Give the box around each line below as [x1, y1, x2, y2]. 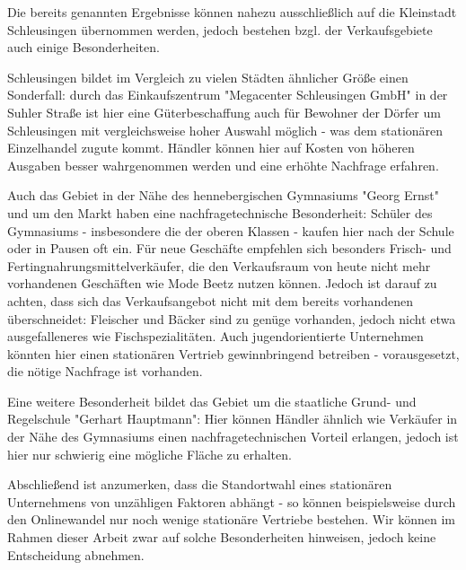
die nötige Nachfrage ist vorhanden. [7, 362, 203, 381]
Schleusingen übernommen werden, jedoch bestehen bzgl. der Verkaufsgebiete [7, 20, 433, 39]
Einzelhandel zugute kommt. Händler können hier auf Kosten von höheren [7, 138, 415, 157]
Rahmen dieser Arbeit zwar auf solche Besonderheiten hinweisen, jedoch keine [7, 528, 436, 547]
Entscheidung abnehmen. [7, 545, 145, 564]
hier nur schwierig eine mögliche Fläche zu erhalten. [7, 444, 292, 463]
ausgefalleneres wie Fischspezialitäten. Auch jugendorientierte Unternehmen [7, 327, 424, 346]
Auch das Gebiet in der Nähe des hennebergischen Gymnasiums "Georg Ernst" [7, 186, 439, 205]
